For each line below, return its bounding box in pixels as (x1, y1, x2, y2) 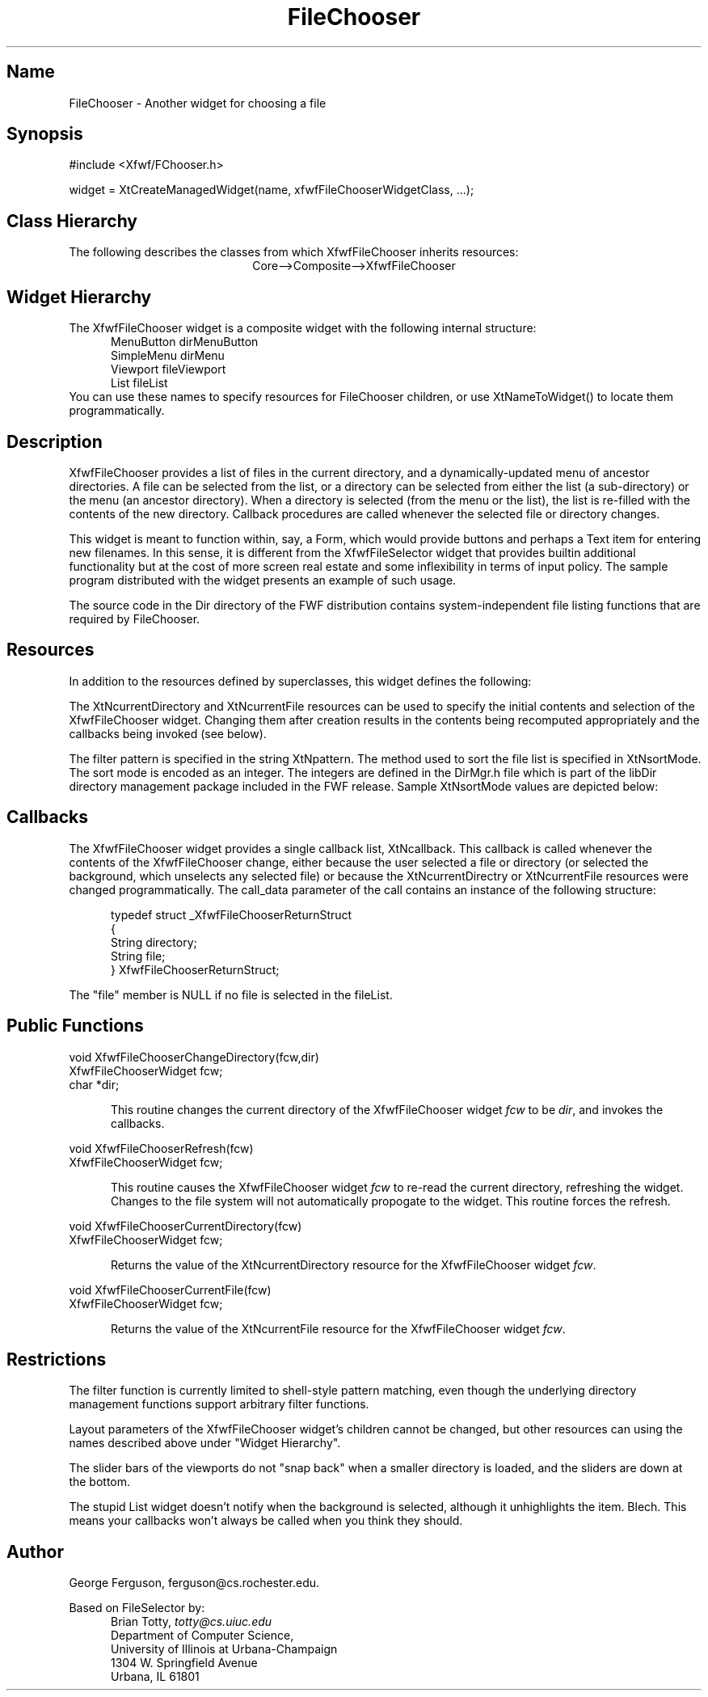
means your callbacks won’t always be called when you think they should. (69, 1513, 463, 1528)
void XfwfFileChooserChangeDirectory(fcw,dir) (69, 1049, 319, 1064)
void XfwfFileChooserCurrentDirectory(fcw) (69, 1218, 302, 1233)
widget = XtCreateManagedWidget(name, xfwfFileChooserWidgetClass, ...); (69, 183, 474, 197)
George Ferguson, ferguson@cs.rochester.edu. (69, 1576, 320, 1590)
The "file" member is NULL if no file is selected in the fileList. (69, 987, 393, 1002)
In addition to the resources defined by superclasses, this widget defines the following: (69, 673, 532, 688)
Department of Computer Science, (111, 1628, 294, 1643)
